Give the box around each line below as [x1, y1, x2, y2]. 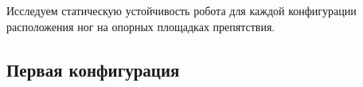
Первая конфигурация [6, 57, 180, 81]
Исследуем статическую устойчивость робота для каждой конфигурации [6, 2, 357, 18]
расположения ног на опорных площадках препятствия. [6, 18, 275, 34]
